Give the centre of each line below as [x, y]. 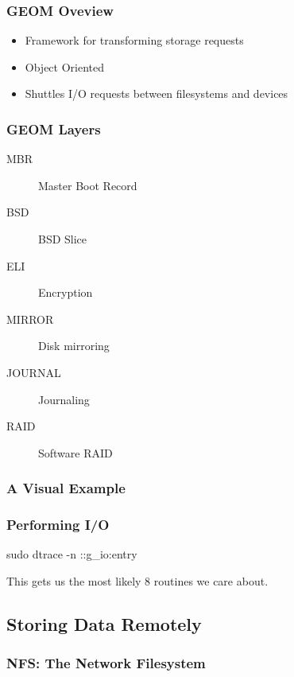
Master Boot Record [88, 185]
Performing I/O [58, 525]
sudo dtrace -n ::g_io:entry [72, 554]
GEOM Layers [54, 128]
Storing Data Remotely [104, 623]
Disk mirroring [74, 346]
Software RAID [75, 452]
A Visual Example [66, 488]
